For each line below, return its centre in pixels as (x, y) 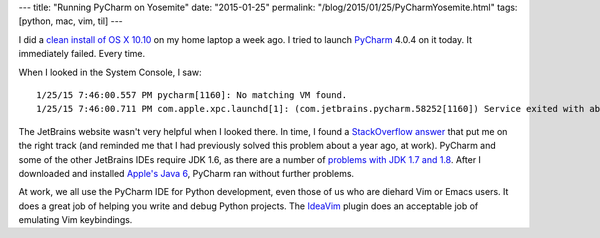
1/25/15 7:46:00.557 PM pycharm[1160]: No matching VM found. (192, 94)
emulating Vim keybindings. (75, 220)
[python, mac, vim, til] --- (71, 21)
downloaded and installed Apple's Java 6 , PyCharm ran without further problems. (186, 173)
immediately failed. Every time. (81, 54)
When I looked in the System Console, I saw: (110, 72)
